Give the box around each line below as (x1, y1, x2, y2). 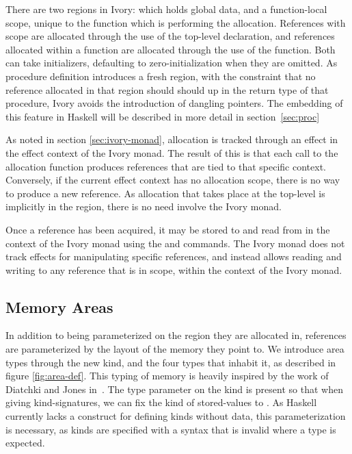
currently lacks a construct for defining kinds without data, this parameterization (5, 409, 346, 423)
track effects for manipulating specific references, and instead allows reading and (5, 249, 342, 264)
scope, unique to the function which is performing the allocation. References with (5, 15, 346, 29)
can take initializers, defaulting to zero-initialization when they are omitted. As (5, 55, 338, 70)
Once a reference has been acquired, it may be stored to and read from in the (5, 222, 330, 236)
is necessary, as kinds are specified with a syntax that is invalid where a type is (5, 422, 336, 436)
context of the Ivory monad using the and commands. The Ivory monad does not (5, 236, 345, 250)
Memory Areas (5, 296, 113, 317)
